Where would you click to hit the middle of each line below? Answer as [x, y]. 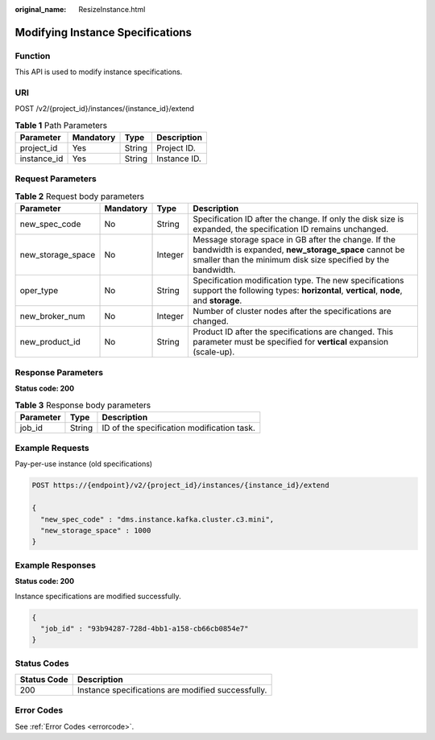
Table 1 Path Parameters [61, 125]
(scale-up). [214, 352]
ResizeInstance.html [112, 9]
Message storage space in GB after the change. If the [294, 240]
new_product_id [50, 342]
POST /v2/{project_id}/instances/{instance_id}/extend [105, 109]
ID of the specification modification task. [178, 428]
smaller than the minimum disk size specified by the [291, 260]
